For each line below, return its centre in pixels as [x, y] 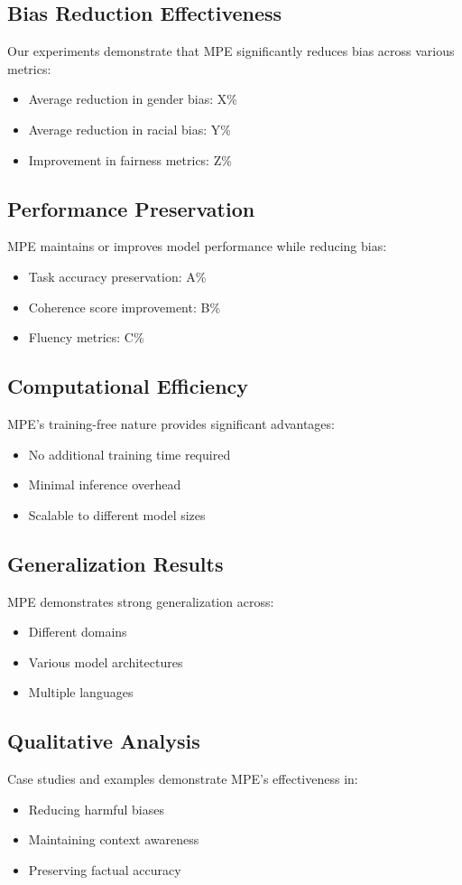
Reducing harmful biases [96, 809]
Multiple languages [81, 692]
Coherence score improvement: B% [125, 307]
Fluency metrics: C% [86, 337]
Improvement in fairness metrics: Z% [130, 159]
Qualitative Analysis [104, 741]
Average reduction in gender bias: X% [133, 99]
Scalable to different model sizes [117, 514]
